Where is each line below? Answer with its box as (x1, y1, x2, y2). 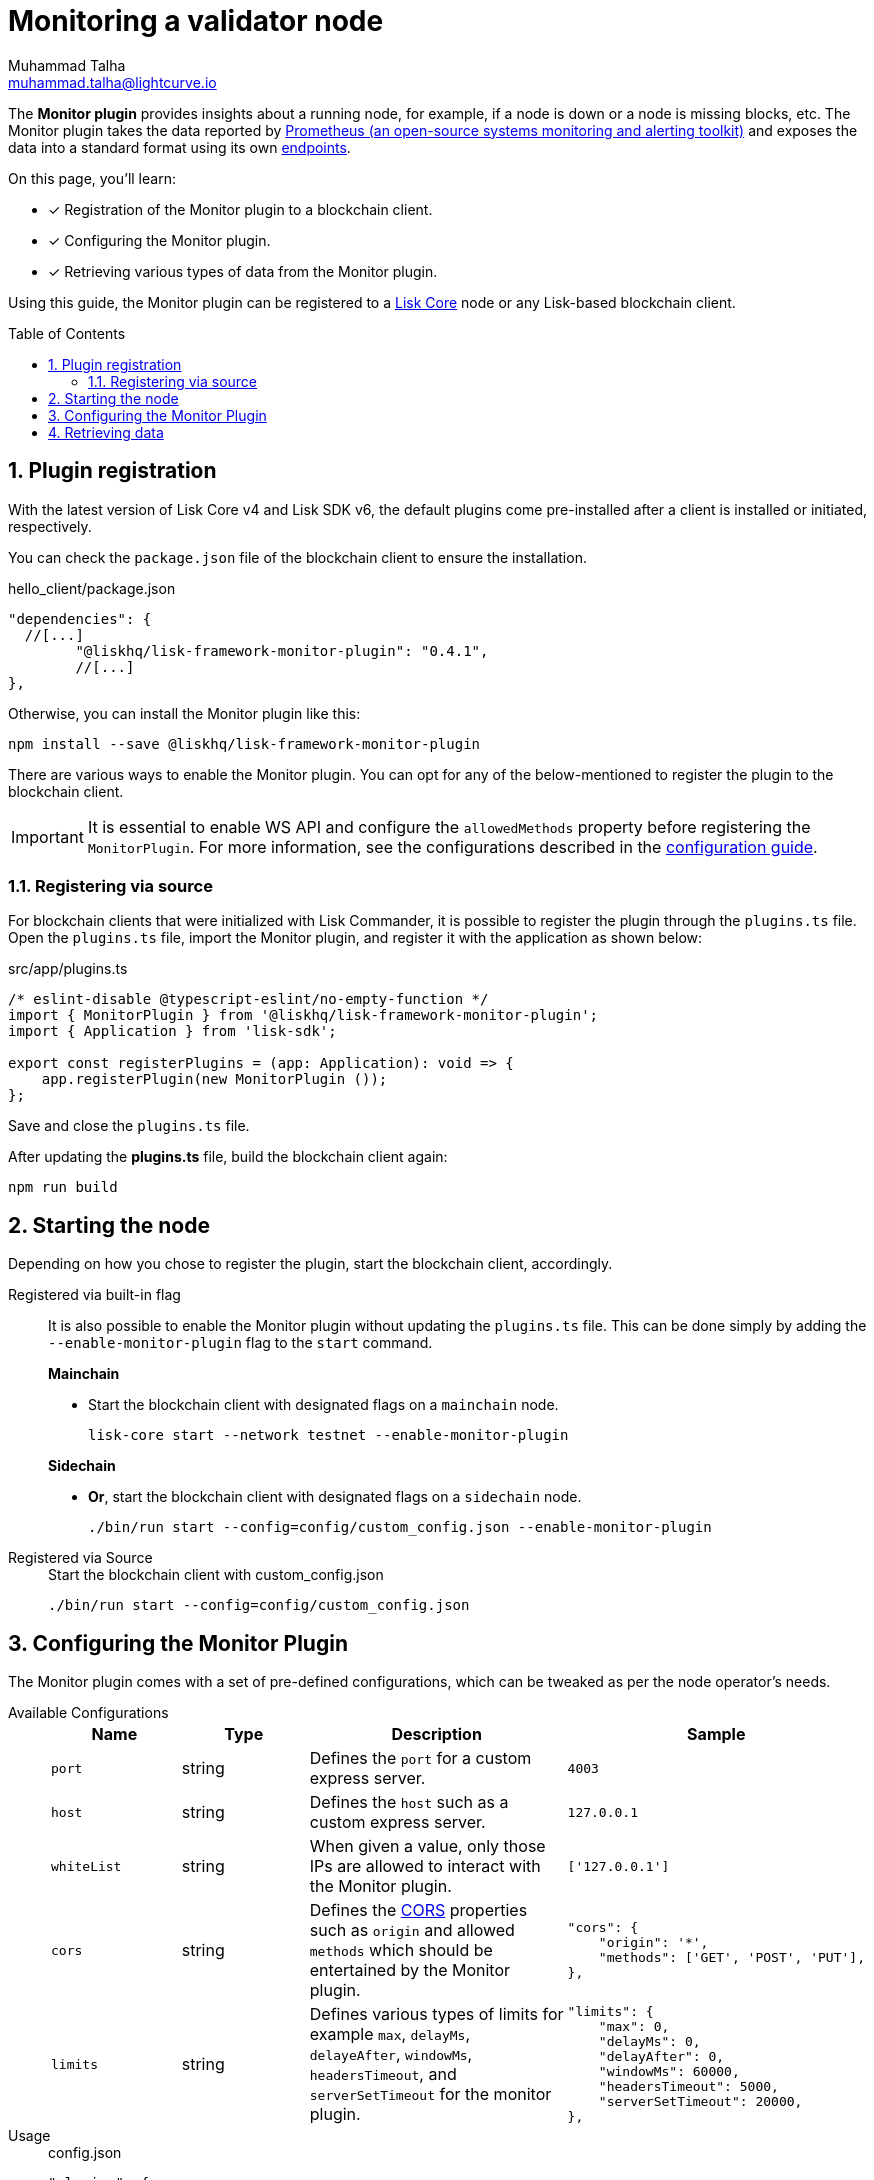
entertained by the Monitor (309, 1960, 511, 1981)
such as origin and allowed (309, 1920, 515, 1941)
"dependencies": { (8, 610, 152, 627)
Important (11, 826, 84, 847)
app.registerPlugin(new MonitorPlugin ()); (41, 1071, 388, 1088)
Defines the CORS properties (309, 1900, 528, 1921)
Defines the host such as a (309, 1792, 509, 1813)
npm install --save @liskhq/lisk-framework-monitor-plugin (8, 735, 481, 752)
